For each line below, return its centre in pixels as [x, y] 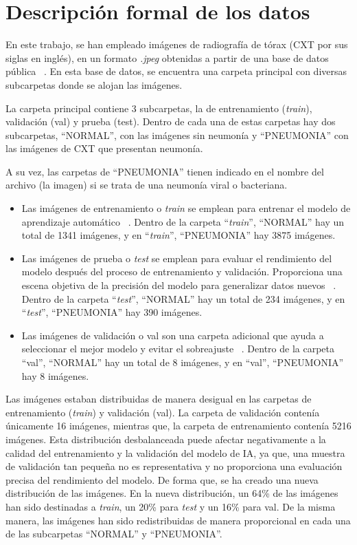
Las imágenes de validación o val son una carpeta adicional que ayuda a [173, 335]
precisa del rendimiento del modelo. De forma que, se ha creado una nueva [162, 479]
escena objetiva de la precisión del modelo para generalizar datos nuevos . [179, 285]
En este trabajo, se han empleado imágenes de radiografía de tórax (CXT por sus [177, 44]
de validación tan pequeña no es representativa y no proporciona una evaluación [174, 466]
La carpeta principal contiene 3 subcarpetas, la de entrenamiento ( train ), [159, 108]
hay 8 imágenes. [55, 375]
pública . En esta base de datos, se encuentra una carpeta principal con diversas [176, 71]
